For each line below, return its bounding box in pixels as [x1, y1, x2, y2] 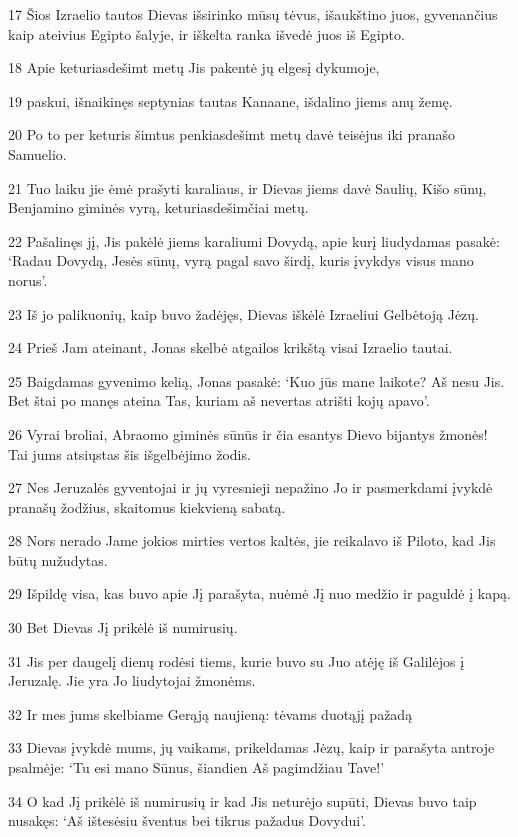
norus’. [8, 269, 48, 290]
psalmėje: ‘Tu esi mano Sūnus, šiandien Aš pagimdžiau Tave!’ [8, 757, 385, 778]
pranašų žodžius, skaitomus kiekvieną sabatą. [8, 496, 286, 517]
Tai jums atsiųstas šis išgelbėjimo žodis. [8, 443, 251, 464]
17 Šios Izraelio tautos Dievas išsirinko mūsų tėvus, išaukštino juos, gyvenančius [8, 4, 498, 24]
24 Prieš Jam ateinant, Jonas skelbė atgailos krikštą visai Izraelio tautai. [8, 337, 453, 358]
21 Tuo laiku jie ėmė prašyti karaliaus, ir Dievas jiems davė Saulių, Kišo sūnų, [8, 177, 487, 198]
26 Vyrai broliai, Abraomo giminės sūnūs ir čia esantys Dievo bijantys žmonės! [8, 423, 488, 444]
